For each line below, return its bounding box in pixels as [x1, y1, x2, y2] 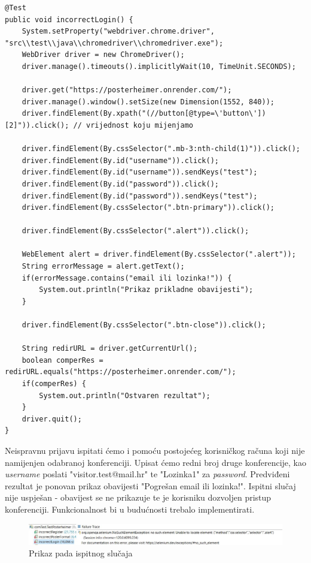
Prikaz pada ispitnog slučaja [29, 547, 133, 559]
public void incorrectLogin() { [5, 15, 133, 24]
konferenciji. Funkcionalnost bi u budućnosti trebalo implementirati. [5, 502, 255, 515]
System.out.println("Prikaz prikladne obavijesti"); [39, 285, 254, 294]
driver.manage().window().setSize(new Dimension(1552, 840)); [22, 97, 275, 106]
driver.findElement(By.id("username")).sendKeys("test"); [22, 168, 258, 177]
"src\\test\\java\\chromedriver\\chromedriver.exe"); [5, 38, 224, 47]
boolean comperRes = [22, 356, 103, 365]
